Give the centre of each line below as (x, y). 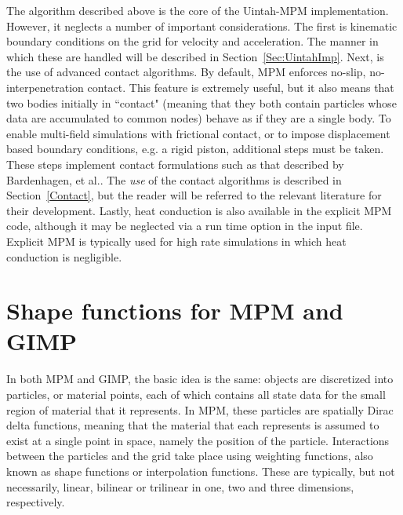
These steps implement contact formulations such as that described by (175, 164)
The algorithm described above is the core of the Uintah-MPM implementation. (198, 10)
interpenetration (45, 87)
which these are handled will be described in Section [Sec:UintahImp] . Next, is (195, 56)
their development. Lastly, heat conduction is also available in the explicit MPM (199, 210)
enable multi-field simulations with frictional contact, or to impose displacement (198, 133)
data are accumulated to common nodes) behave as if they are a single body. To (199, 118)
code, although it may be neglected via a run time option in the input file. (185, 226)
